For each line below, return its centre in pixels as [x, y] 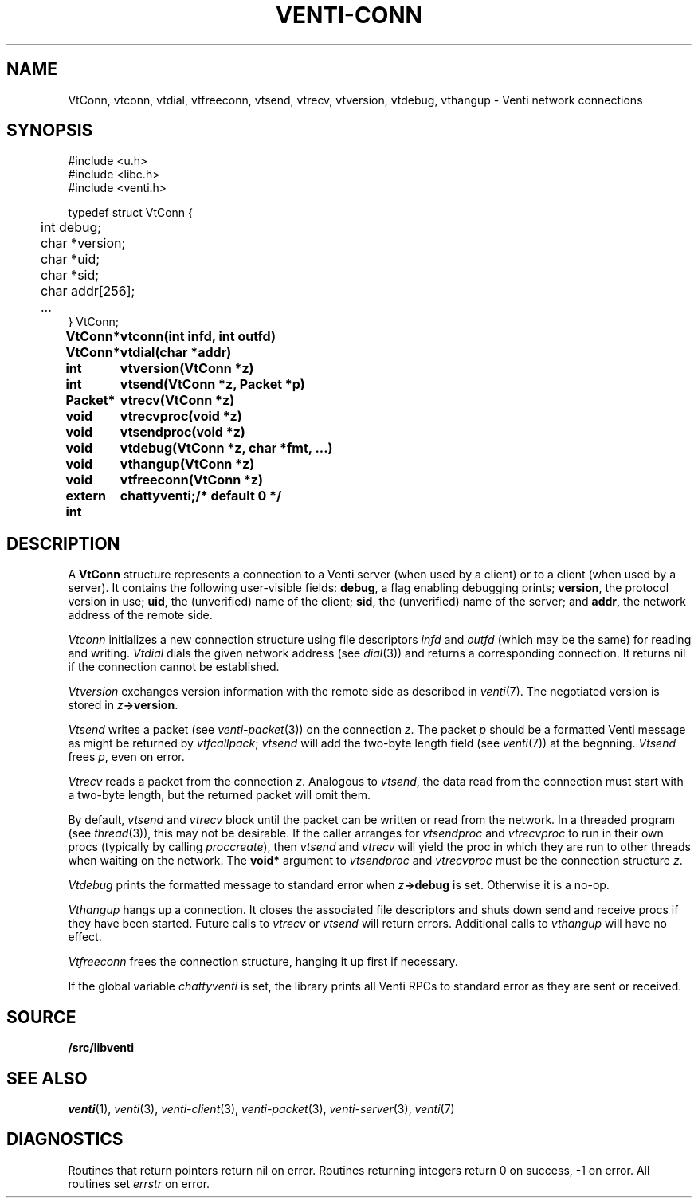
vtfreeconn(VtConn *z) [192, 480]
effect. [85, 937]
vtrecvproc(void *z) [181, 416]
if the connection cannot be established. [174, 667]
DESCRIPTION [63, 543]
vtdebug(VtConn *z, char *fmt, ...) [226, 448]
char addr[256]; [88, 291]
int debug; [71, 227]
